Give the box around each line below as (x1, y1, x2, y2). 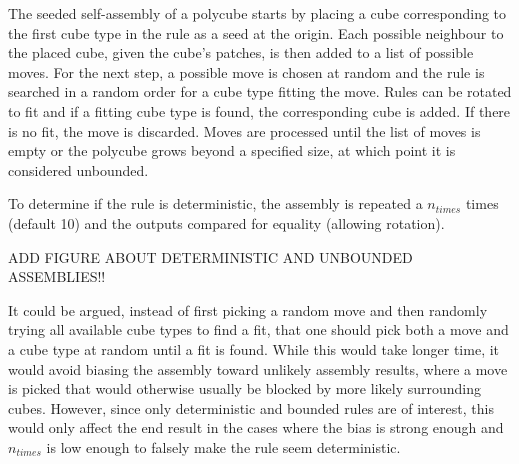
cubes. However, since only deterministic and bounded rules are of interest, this (8, 397, 494, 418)
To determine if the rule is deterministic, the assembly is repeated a (8, 193, 423, 214)
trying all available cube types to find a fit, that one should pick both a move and (8, 319, 509, 340)
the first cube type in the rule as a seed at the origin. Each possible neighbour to (8, 22, 504, 43)
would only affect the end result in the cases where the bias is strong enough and (8, 417, 504, 438)
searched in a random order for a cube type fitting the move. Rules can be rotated (8, 81, 512, 102)
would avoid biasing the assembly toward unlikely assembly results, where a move (8, 358, 508, 379)
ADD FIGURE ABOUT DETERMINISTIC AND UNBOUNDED (8, 246, 413, 267)
